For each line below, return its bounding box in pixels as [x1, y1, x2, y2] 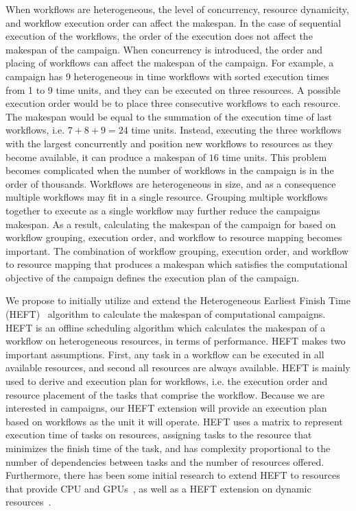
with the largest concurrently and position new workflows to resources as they [5, 136, 333, 150]
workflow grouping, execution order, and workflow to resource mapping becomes [5, 230, 342, 245]
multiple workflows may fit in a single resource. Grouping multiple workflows [5, 190, 328, 204]
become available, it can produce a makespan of [5, 149, 206, 164]
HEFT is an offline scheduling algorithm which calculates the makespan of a [5, 320, 326, 334]
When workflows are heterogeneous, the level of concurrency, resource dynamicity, [5, 2, 349, 16]
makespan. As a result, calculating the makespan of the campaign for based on [5, 216, 336, 231]
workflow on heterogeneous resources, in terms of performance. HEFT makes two [5, 334, 346, 348]
